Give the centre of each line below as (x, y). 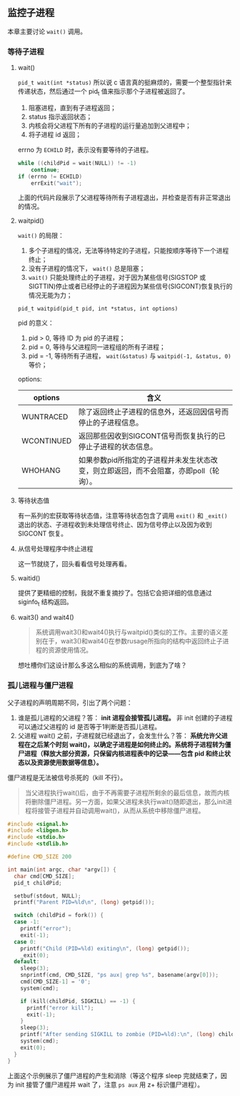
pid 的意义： (36, 323)
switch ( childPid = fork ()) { (59, 915)
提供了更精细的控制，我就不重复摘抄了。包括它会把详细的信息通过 (115, 593)
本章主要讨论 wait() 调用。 (47, 31)
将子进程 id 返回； (55, 134)
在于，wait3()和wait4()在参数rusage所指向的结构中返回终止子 (132, 641)
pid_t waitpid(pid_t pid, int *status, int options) (98, 309)
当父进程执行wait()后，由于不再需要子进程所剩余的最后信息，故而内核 (127, 793)
